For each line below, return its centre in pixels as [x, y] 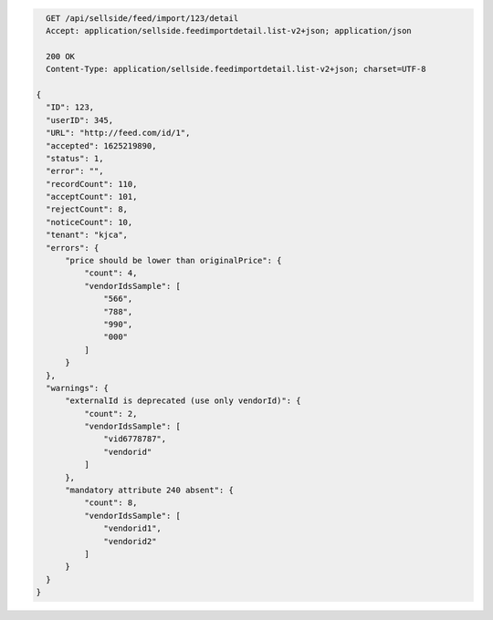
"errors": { [73, 248]
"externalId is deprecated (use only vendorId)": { [183, 401]
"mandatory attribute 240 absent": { [150, 491]
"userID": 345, [80, 120]
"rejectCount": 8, [87, 209]
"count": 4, [110, 273]
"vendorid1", [132, 528]
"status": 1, [75, 158]
